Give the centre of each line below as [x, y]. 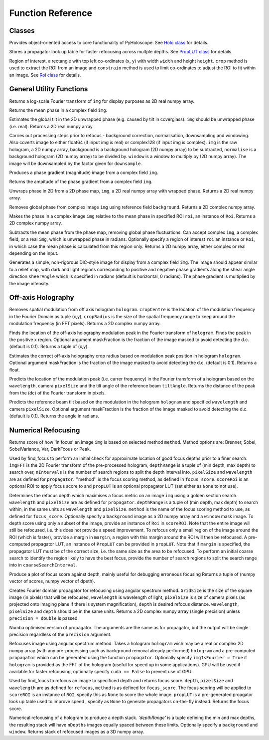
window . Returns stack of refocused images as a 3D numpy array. [77, 732]
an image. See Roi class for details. [45, 75]
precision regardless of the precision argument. [60, 634]
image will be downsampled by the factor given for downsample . [75, 163]
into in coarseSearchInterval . [43, 565]
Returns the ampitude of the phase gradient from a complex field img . [81, 182]
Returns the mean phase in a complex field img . [58, 110]
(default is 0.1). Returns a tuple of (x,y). [49, 347]
